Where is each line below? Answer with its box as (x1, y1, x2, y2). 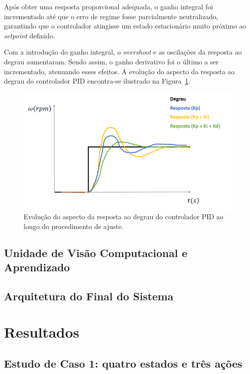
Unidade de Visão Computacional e (4, 245, 188, 260)
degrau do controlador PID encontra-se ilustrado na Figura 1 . (4, 76, 191, 86)
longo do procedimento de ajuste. (24, 221, 124, 231)
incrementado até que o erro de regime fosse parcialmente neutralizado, (4, 11, 218, 21)
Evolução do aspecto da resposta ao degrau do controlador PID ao (24, 211, 223, 222)
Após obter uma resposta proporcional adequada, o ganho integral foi (4, 1, 213, 11)
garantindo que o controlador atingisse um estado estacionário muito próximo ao (4, 21, 246, 31)
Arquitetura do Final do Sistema (4, 288, 173, 303)
